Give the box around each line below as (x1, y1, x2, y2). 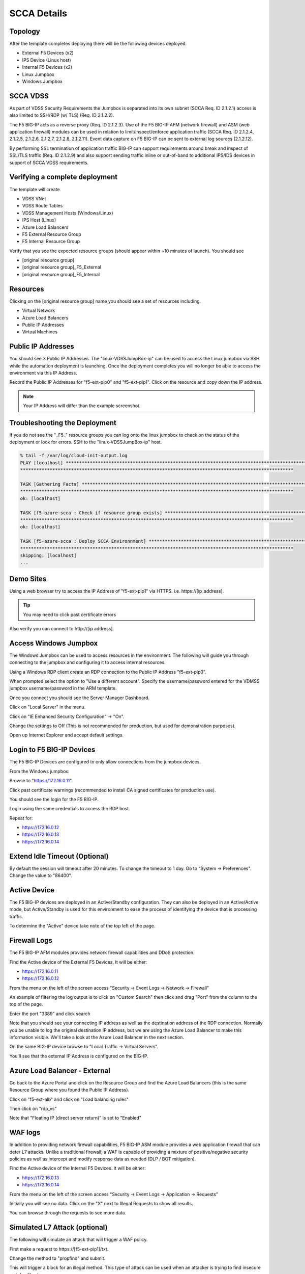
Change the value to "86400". (9, 872, 72, 879)
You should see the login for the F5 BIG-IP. (9, 796, 99, 802)
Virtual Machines (22, 329, 58, 335)
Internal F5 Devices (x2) (22, 64, 73, 70)
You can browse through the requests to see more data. (9, 1210, 127, 1216)
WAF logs (9, 1128, 41, 1137)
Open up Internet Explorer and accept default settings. (9, 732, 124, 738)
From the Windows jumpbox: (9, 768, 70, 774)
